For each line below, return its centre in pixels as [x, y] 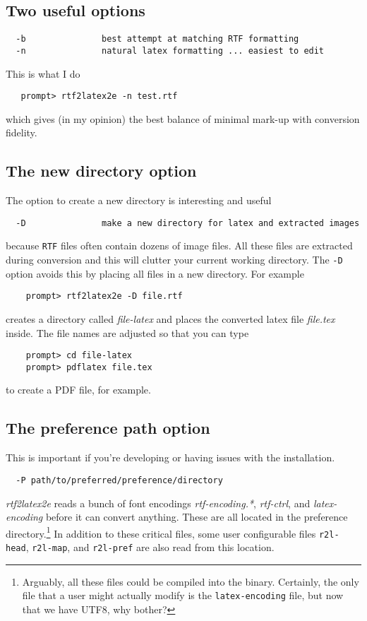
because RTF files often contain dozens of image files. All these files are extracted [179, 246]
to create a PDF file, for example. [78, 390]
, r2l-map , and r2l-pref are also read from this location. [150, 547]
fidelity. [22, 132]
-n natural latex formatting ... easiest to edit [170, 51]
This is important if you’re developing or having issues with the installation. [170, 457]
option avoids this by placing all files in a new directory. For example [155, 273]
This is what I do [43, 73]
